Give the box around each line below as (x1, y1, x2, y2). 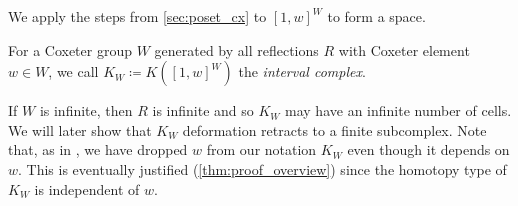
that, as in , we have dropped (8, 139, 188, 160)
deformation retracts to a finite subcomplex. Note (182, 119, 487, 140)
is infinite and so (152, 100, 254, 121)
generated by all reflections (154, 39, 319, 60)
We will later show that (8, 119, 152, 140)
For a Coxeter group (8, 39, 132, 60)
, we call (48, 61, 99, 82)
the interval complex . (238, 61, 366, 82)
